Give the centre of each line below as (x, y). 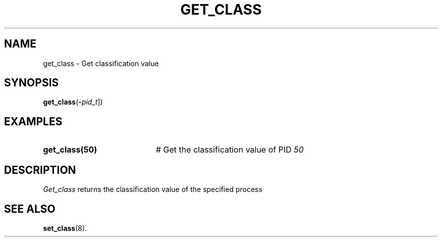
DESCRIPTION (40, 170)
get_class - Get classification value (101, 63)
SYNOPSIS (32, 83)
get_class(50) (70, 150)
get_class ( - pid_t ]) (73, 102)
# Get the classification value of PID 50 (230, 150)
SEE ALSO (30, 209)
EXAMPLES (33, 121)
